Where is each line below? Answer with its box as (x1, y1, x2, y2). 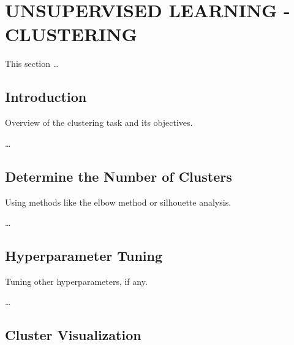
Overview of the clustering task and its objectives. (5, 116, 193, 129)
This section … (5, 57, 59, 70)
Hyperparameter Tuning (5, 246, 163, 265)
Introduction (5, 87, 87, 106)
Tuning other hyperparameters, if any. (5, 274, 148, 287)
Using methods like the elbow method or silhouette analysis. (5, 195, 232, 208)
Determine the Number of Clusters (5, 166, 232, 185)
